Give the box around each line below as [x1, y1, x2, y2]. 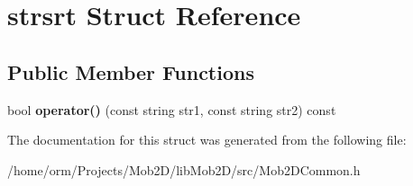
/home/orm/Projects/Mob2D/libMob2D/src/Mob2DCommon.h [7, 160, 361, 179]
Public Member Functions [7, 58, 254, 85]
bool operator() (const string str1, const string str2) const [7, 100, 336, 119]
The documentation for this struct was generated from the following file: [7, 130, 407, 149]
